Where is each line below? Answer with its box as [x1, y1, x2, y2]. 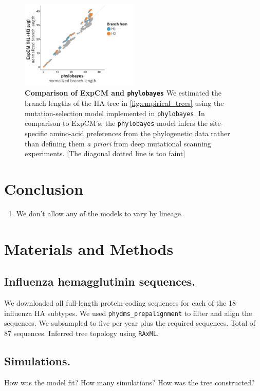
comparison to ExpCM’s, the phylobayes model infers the [25, 118, 208, 128]
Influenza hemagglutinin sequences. [4, 273, 195, 289]
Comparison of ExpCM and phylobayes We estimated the [25, 87, 222, 98]
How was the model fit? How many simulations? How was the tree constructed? [4, 377, 255, 387]
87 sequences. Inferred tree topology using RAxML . [4, 327, 159, 338]
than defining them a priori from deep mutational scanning [25, 138, 211, 148]
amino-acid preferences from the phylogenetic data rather [49, 127, 230, 138]
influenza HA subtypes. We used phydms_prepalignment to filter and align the [4, 307, 252, 318]
